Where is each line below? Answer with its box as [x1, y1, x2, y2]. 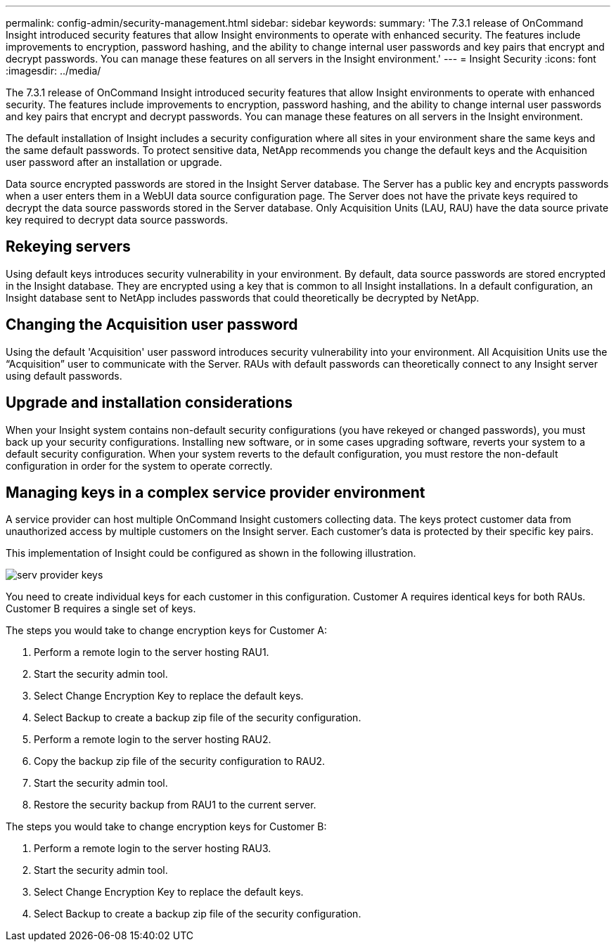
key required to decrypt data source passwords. [6, 214, 229, 226]
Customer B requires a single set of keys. [6, 603, 196, 615]
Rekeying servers [6, 238, 131, 256]
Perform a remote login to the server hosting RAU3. [34, 842, 271, 855]
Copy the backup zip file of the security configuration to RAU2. [34, 755, 326, 768]
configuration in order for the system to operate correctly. [6, 459, 273, 472]
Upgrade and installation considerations [6, 394, 293, 412]
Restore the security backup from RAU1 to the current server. [34, 799, 316, 811]
